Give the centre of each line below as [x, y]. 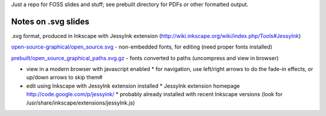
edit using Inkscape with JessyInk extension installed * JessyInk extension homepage [133, 86]
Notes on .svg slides [50, 21]
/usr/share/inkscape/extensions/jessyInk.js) [81, 103]
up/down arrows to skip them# [64, 78]
